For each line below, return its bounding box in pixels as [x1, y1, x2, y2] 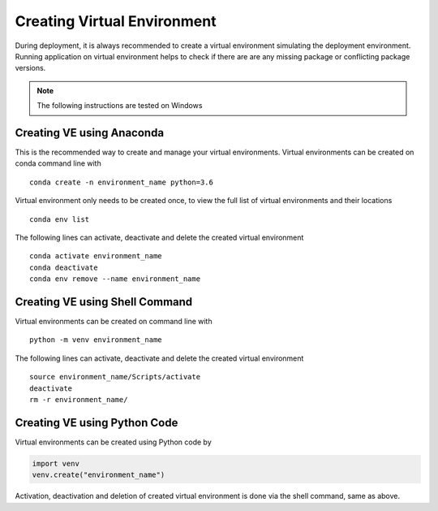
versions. [15, 63, 46, 73]
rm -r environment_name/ [29, 395, 128, 404]
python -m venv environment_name [29, 336, 162, 344]
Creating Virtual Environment [15, 12, 217, 30]
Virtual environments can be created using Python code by [15, 437, 212, 447]
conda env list [29, 214, 90, 223]
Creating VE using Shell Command [15, 295, 193, 309]
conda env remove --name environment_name [29, 275, 201, 284]
